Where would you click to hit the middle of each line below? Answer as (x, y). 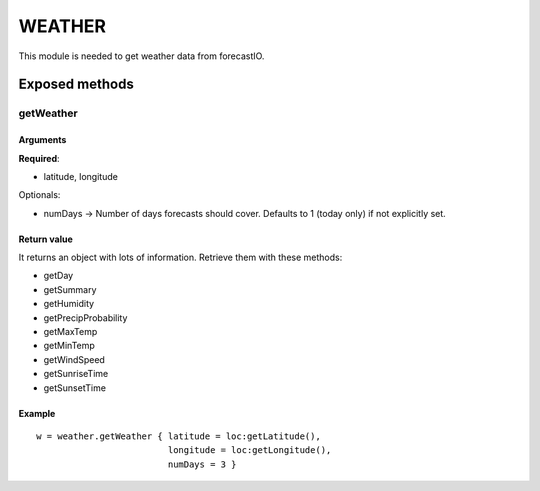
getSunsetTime (75, 387)
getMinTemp (69, 346)
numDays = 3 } (202, 464)
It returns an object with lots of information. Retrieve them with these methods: (180, 257)
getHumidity (69, 304)
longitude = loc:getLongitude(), (249, 450)
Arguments (42, 140)
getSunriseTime (76, 374)
